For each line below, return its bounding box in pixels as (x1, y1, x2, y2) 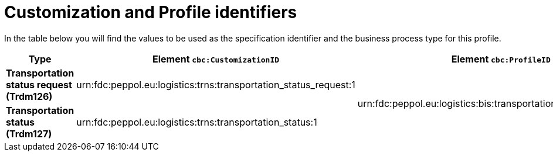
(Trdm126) (6, 90, 53, 102)
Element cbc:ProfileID (451, 53, 551, 65)
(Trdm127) (6, 127, 52, 140)
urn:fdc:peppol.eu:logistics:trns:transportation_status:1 (76, 116, 317, 128)
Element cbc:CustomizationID (152, 53, 280, 65)
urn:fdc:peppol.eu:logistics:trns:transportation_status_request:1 (76, 78, 355, 91)
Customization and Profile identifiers (4, 2, 297, 22)
